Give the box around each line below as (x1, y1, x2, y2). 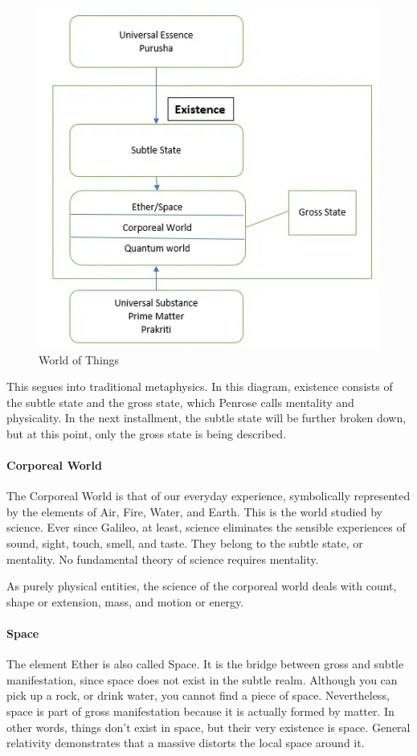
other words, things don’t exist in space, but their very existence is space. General (6, 718, 411, 735)
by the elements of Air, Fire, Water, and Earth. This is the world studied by (6, 503, 382, 520)
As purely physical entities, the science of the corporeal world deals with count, (6, 577, 397, 594)
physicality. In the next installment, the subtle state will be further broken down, (6, 409, 407, 426)
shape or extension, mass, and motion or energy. (6, 593, 244, 610)
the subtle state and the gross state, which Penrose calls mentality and (6, 393, 354, 410)
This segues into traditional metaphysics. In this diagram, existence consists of (6, 378, 393, 395)
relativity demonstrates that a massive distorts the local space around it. (6, 734, 365, 751)
